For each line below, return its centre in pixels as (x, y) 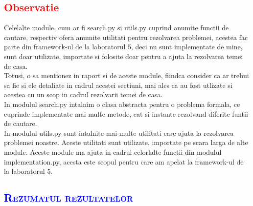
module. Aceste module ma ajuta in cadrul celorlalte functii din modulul (113, 152)
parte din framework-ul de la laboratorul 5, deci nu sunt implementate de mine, (123, 47)
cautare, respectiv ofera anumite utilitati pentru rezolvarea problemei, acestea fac (126, 37)
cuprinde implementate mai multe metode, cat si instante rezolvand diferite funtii (126, 113)
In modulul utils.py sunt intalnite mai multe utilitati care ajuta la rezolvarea (119, 133)
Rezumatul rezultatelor (69, 197)
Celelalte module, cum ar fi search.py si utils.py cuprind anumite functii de (116, 28)
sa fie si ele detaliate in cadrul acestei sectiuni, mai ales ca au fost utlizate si (118, 85)
